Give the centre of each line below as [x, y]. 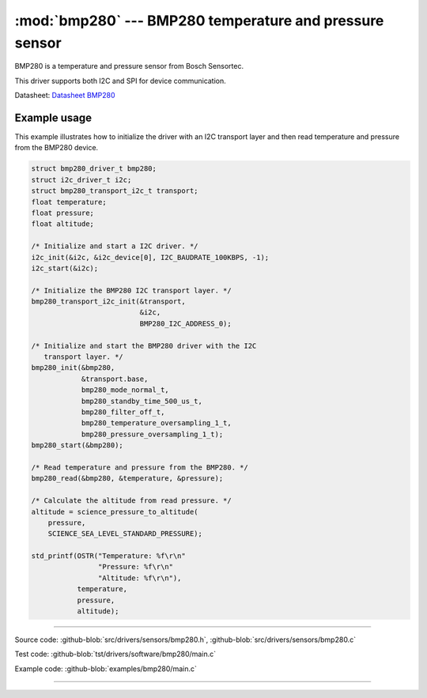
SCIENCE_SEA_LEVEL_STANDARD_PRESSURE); [125, 534]
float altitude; [63, 224]
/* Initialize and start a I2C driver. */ [115, 246]
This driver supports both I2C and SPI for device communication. [121, 81]
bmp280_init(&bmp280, [73, 368]
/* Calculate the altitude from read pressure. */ [132, 501]
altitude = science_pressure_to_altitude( [115, 511]
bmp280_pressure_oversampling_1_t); [152, 434]
